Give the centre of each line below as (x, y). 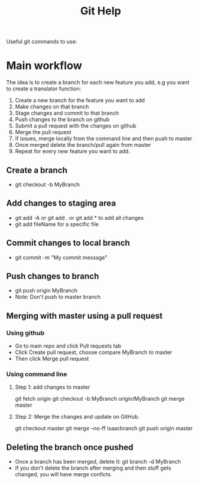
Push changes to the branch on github (62, 120)
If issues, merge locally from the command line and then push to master (104, 138)
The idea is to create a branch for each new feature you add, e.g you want (98, 83)
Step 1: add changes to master (52, 387)
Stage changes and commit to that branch (67, 113)
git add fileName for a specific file (57, 224)
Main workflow (44, 66)
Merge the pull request (43, 132)
